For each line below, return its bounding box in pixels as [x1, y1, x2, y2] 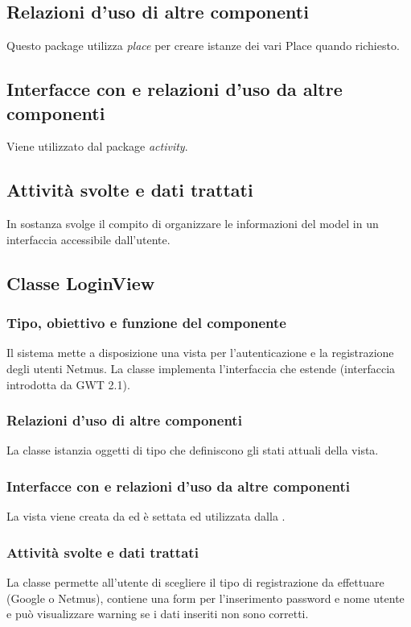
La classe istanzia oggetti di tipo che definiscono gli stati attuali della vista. [6, 442, 379, 459]
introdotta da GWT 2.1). [6, 376, 130, 392]
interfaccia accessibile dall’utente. [6, 230, 171, 247]
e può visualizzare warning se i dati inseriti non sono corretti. [6, 605, 309, 622]
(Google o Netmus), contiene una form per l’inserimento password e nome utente [6, 589, 405, 606]
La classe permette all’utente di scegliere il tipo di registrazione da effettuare [6, 574, 384, 590]
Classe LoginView [6, 270, 155, 295]
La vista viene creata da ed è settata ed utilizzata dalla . [6, 508, 286, 525]
